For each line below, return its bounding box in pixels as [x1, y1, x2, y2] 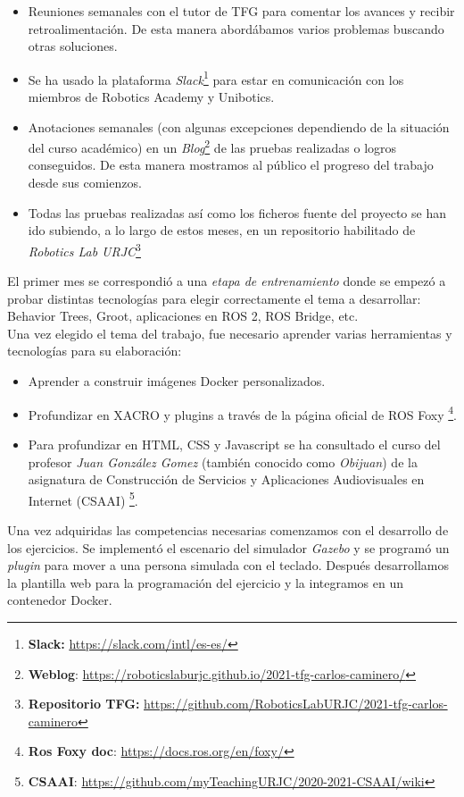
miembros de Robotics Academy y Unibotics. [28, 88, 275, 106]
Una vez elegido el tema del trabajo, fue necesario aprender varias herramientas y [7, 323, 452, 342]
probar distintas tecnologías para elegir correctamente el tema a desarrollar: [7, 289, 421, 307]
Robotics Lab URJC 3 [28, 239, 141, 260]
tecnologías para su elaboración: [7, 341, 182, 360]
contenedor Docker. [7, 591, 112, 609]
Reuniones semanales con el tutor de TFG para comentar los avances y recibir [28, 2, 455, 20]
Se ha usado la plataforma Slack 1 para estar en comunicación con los [28, 67, 404, 88]
